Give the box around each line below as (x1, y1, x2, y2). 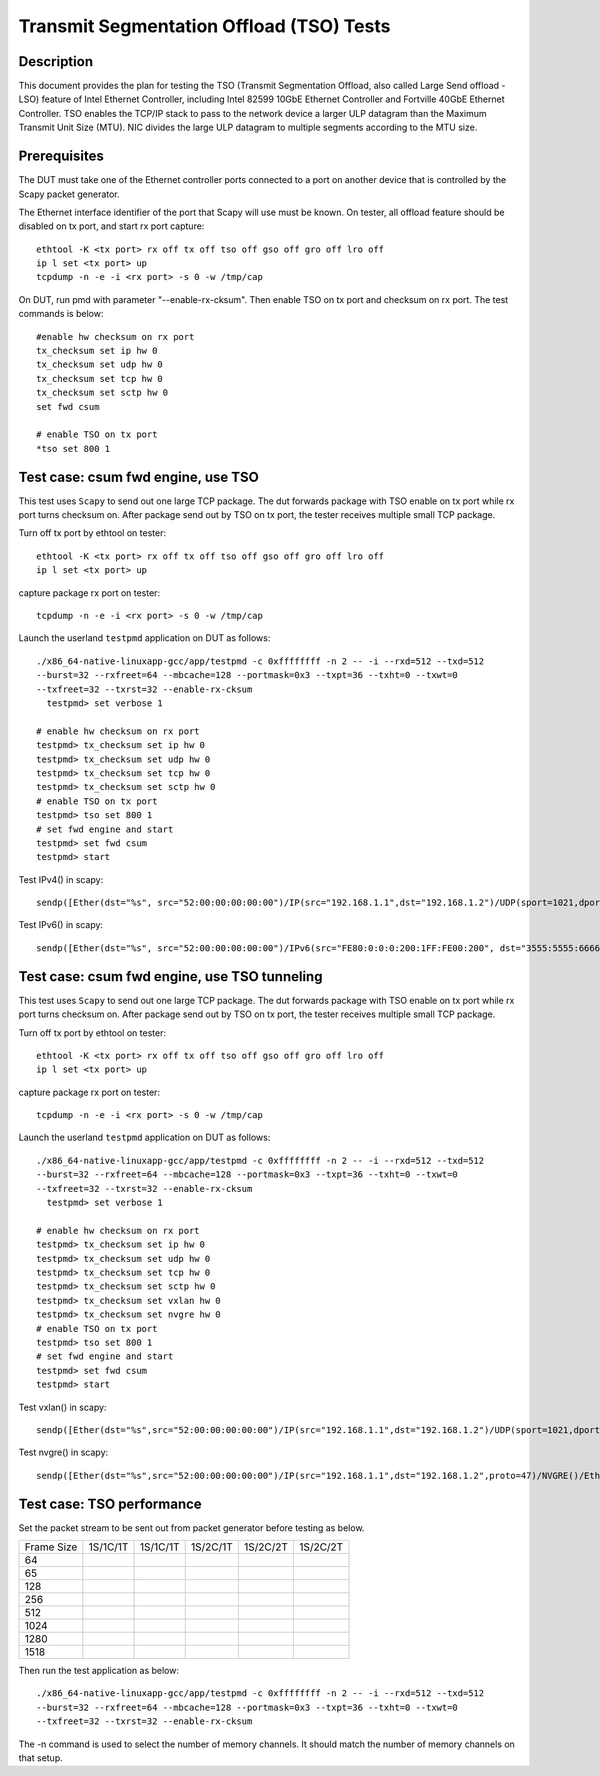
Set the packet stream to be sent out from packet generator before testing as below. (18, 1521, 365, 1534)
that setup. (18, 1751, 64, 1764)
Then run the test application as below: (18, 1664, 180, 1676)
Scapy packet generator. (18, 188, 120, 200)
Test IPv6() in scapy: (18, 919, 104, 931)
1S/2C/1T (190, 1540, 234, 1554)
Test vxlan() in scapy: (18, 1401, 107, 1413)
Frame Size (24, 1540, 78, 1554)
